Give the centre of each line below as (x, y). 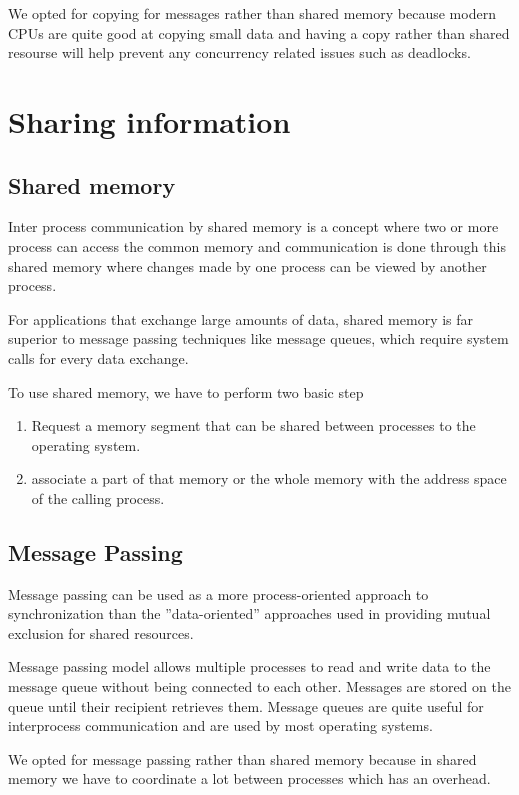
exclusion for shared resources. (101, 632)
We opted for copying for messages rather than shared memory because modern (252, 13)
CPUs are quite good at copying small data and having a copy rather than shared (259, 32)
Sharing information (149, 120)
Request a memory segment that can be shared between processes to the (253, 425)
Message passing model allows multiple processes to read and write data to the (249, 666)
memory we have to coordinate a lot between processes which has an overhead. (249, 778)
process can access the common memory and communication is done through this (257, 245)
